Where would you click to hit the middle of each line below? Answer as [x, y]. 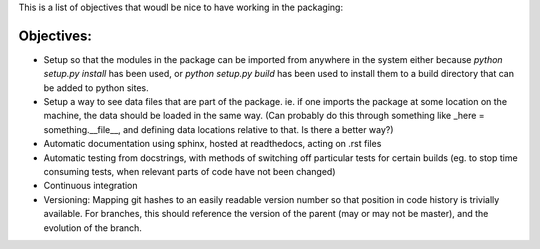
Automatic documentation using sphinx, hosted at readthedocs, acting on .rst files [212, 144]
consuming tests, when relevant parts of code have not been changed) [189, 172]
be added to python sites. [96, 87]
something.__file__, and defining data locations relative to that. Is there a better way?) [218, 129]
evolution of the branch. [92, 227]
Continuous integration [91, 186]
